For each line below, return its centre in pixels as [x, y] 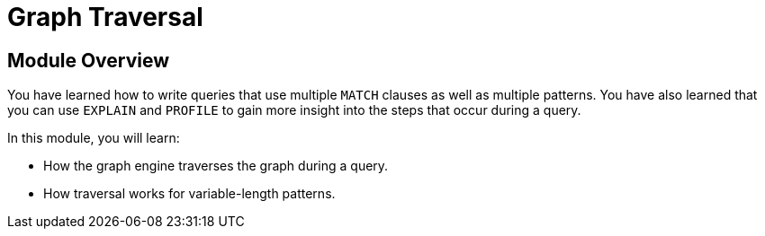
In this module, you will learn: [94, 138]
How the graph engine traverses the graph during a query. [216, 166]
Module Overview [89, 60]
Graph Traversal [105, 17]
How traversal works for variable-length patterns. [189, 194]
